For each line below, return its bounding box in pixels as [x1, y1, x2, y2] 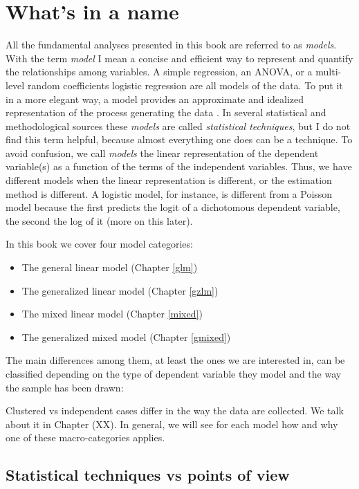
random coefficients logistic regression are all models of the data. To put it [27, 77, 343, 92]
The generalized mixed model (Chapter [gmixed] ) [21, 329, 231, 344]
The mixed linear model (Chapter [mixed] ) [21, 306, 203, 321]
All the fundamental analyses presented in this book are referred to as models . [6, 37, 337, 52]
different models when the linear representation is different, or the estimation [6, 173, 332, 187]
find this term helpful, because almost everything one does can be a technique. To [6, 132, 353, 147]
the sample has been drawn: [6, 380, 124, 394]
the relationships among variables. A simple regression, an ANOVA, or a [6, 64, 313, 79]
